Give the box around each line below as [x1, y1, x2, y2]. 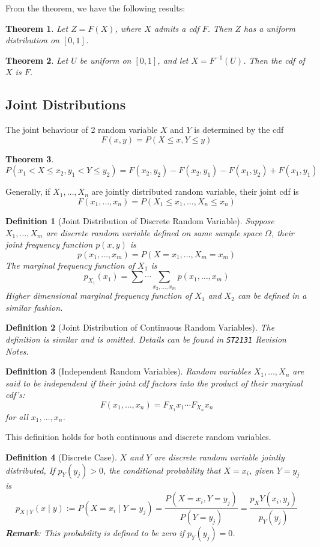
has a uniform [244, 22, 295, 34]
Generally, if [5, 185, 50, 198]
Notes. [5, 344, 29, 357]
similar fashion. [5, 301, 63, 313]
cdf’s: [5, 388, 25, 401]
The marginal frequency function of [5, 258, 135, 271]
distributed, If [5, 463, 55, 476]
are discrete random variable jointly [154, 450, 285, 463]
